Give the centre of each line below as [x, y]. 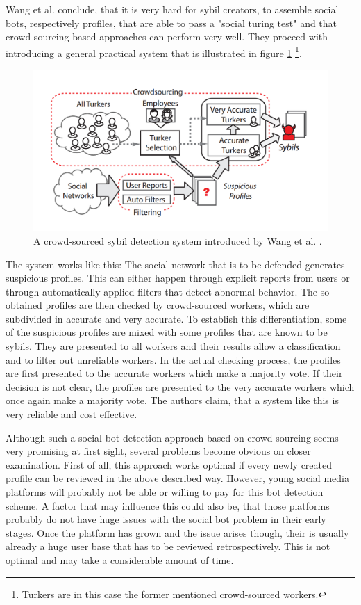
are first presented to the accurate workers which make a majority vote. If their [174, 373]
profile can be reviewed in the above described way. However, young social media [177, 478]
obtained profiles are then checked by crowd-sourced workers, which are [158, 305]
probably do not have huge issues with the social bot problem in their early [166, 519]
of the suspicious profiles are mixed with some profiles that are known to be [167, 332]
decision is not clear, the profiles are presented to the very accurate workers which [180, 386]
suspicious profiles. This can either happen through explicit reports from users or [178, 278]
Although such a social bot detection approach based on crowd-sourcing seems [172, 437]
